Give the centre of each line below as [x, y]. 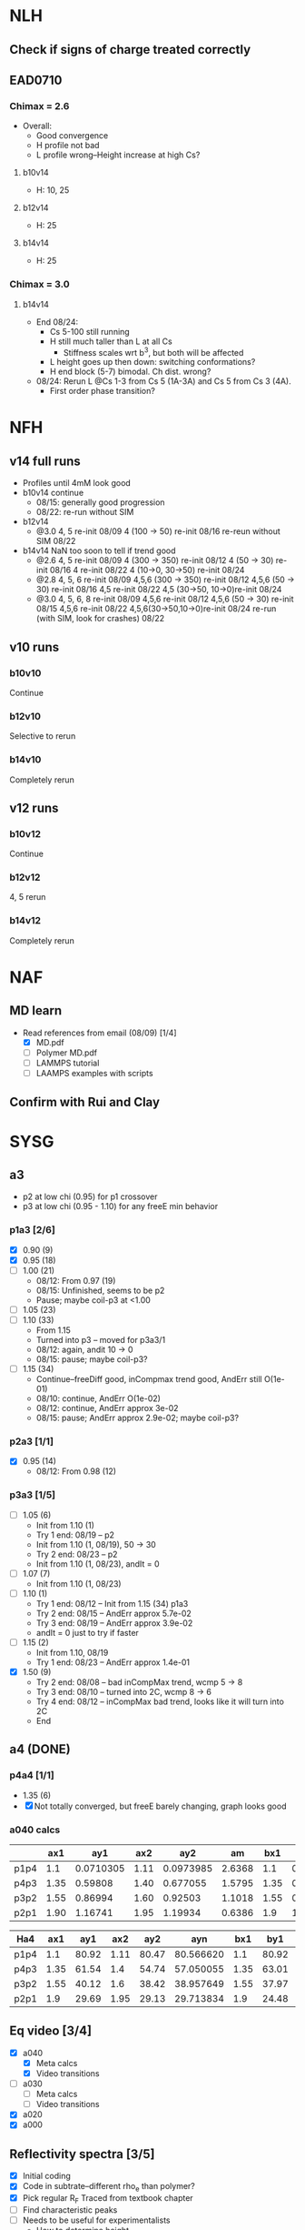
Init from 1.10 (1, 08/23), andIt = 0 [98, 1564]
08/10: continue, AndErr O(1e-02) [98, 1398]
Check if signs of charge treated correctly [130, 50]
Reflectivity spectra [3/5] [82, 2154]
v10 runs [34, 647]
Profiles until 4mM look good [77, 483]
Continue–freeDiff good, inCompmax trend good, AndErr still [149, 1379]
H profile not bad [68, 146]
